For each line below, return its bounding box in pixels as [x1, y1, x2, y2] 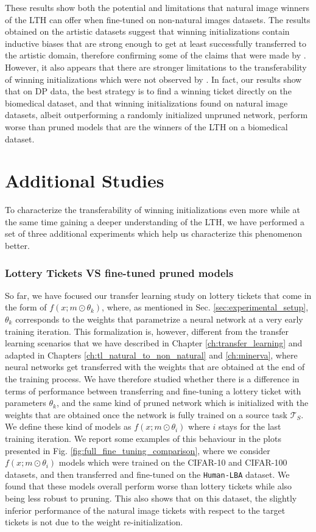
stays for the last [219, 420, 281, 433]
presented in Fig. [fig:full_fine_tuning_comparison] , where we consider [5, 444, 270, 457]
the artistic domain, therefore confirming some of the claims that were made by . [5, 49, 306, 61]
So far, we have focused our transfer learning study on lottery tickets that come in [5, 289, 312, 301]
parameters [5, 396, 46, 409]
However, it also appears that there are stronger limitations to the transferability [5, 60, 307, 73]
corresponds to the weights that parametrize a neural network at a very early [15, 313, 303, 326]
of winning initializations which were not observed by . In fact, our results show [5, 72, 302, 85]
